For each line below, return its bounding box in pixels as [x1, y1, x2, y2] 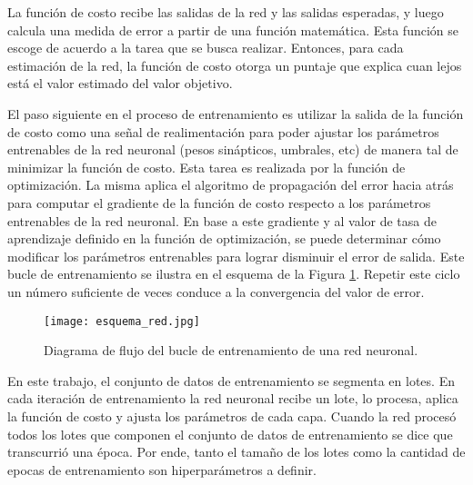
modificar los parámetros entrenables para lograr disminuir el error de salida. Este [7, 246, 465, 265]
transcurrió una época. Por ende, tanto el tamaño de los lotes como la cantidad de [7, 442, 466, 461]
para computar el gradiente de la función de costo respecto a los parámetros [7, 193, 431, 212]
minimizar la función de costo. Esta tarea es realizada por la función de [7, 157, 406, 176]
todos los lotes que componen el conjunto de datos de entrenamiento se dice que [7, 424, 453, 443]
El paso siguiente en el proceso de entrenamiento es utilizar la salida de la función [7, 104, 464, 123]
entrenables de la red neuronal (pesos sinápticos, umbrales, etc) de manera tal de [7, 140, 458, 159]
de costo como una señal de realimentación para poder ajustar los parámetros [7, 122, 439, 141]
